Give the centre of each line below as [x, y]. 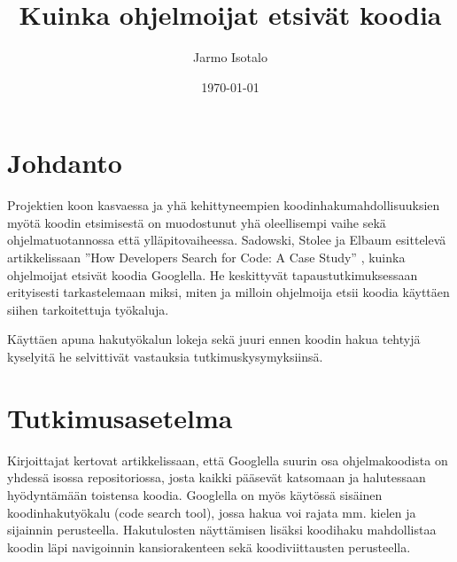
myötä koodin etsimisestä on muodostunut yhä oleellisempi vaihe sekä [197, 222]
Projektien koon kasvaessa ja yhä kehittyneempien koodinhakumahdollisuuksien [224, 205]
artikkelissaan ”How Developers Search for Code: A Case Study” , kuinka [206, 258]
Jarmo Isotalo [230, 57]
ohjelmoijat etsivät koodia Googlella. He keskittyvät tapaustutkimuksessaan [213, 274]
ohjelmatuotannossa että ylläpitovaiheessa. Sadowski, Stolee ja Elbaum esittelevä [227, 240]
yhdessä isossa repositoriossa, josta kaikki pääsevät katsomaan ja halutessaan [217, 477]
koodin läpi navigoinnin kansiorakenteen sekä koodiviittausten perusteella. [209, 546]
